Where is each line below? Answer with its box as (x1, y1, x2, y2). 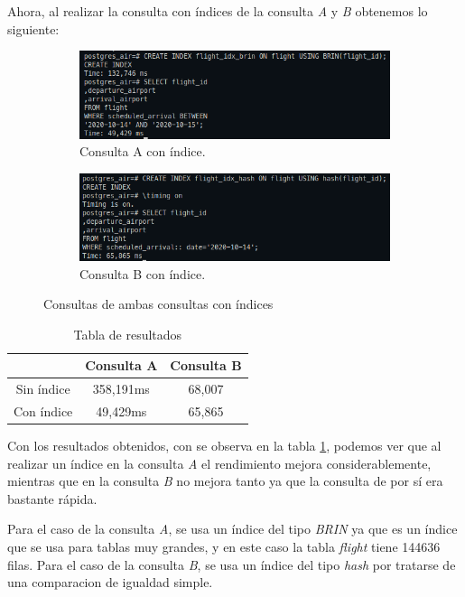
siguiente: (7, 19, 60, 38)
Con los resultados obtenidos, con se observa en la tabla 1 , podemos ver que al (7, 436, 442, 455)
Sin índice (15, 379, 70, 398)
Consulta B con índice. (79, 264, 206, 283)
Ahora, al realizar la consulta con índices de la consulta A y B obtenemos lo (7, 2, 428, 20)
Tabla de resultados (73, 324, 182, 343)
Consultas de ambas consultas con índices (43, 294, 274, 313)
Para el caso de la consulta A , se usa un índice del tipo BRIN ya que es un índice (7, 519, 458, 538)
